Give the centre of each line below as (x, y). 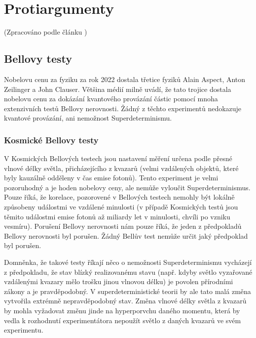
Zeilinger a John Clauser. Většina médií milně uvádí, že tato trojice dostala (118, 89)
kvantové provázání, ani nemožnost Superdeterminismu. (88, 118)
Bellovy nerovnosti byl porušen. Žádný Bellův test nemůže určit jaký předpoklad (126, 235)
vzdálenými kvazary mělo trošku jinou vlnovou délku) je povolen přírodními (119, 281)
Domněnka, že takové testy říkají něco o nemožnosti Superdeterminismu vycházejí (128, 262)
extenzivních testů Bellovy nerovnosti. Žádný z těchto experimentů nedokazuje (123, 108)
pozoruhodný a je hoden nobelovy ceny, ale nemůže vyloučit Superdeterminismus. (127, 187)
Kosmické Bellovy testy (51, 140)
